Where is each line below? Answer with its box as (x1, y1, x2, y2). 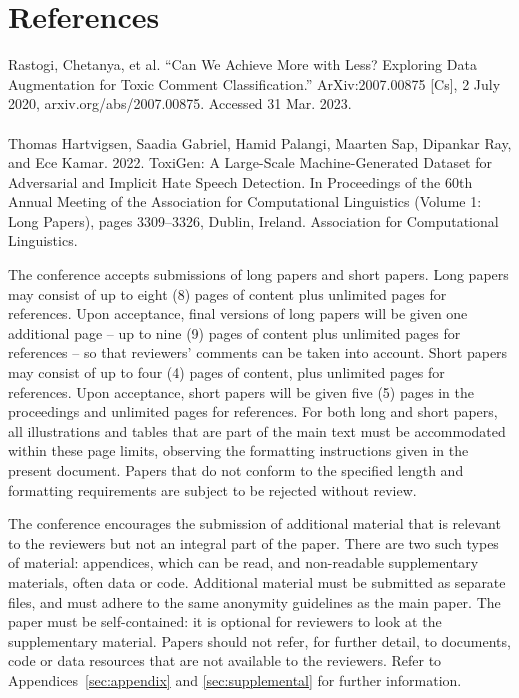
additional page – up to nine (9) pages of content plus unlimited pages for (8, 322, 461, 343)
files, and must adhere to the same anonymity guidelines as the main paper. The (8, 591, 501, 612)
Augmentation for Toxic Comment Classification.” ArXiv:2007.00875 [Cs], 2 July (8, 73, 501, 94)
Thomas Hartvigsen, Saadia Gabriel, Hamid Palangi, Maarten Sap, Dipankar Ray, (8, 132, 512, 153)
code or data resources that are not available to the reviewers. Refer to (8, 650, 442, 671)
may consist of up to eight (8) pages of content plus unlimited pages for (8, 283, 447, 304)
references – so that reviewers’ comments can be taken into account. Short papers (8, 342, 508, 363)
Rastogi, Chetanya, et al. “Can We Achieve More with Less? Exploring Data (8, 54, 477, 75)
